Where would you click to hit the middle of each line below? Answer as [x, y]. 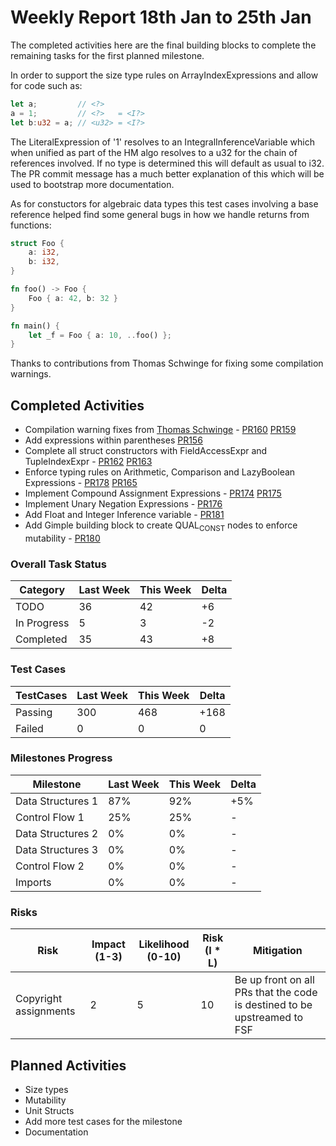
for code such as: [46, 85]
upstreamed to [269, 1018]
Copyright [39, 999]
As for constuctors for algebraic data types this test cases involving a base [164, 203]
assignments [45, 1011]
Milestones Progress [61, 758]
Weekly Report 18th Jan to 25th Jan [161, 17]
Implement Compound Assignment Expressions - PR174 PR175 [153, 493]
